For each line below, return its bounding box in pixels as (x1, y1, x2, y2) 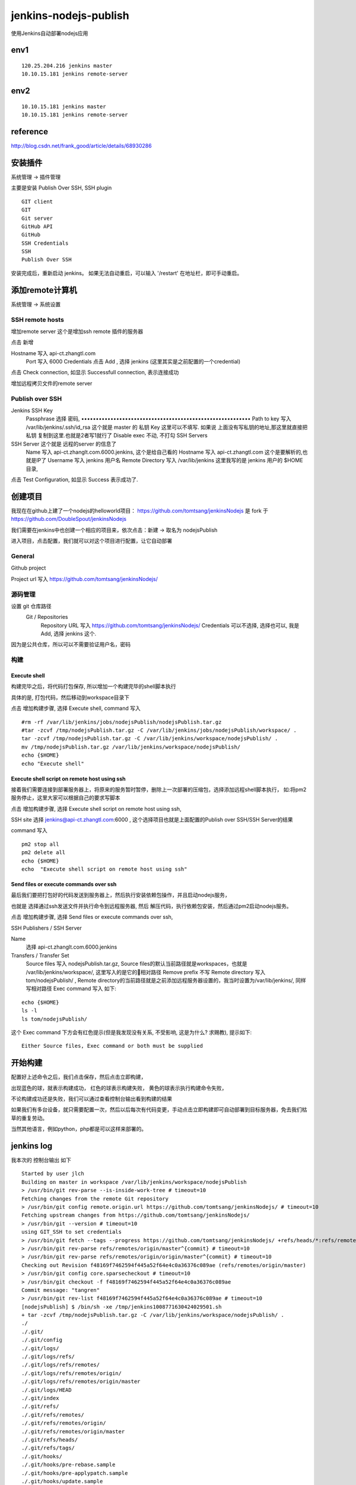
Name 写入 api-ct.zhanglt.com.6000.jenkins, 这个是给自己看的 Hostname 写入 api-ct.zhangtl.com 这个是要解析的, (26, 448, 303, 456)
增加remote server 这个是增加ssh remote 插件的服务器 (11, 327, 144, 335)
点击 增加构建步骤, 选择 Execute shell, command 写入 (11, 704, 141, 712)
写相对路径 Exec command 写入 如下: (26, 985, 117, 992)
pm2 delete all (21, 849, 66, 856)
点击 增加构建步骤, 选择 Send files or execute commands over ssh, (11, 914, 173, 921)
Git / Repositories (26, 614, 68, 621)
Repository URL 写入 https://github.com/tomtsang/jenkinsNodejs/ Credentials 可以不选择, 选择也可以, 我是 (40, 621, 300, 629)
